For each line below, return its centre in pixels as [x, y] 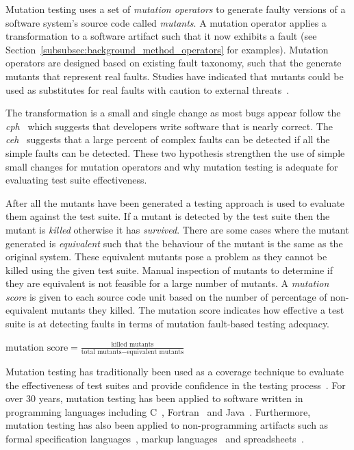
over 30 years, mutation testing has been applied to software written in [154, 398]
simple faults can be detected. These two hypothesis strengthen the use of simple [175, 152]
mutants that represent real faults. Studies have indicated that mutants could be [175, 76]
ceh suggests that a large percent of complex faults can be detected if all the [168, 139]
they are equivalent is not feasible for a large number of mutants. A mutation [167, 283]
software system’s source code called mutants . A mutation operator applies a [166, 22]
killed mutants [132, 345]
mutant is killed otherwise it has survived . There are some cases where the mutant [177, 229]
